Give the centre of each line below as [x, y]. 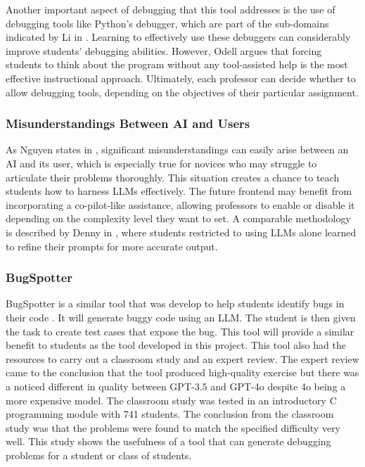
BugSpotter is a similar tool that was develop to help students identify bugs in [175, 303]
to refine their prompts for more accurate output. [112, 246]
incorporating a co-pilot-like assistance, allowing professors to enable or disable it [180, 204]
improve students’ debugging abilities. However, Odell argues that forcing [164, 50]
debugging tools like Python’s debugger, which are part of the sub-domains [167, 23]
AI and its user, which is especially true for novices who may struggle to [161, 163]
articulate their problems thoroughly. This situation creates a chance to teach [173, 177]
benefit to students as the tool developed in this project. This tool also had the [176, 345]
